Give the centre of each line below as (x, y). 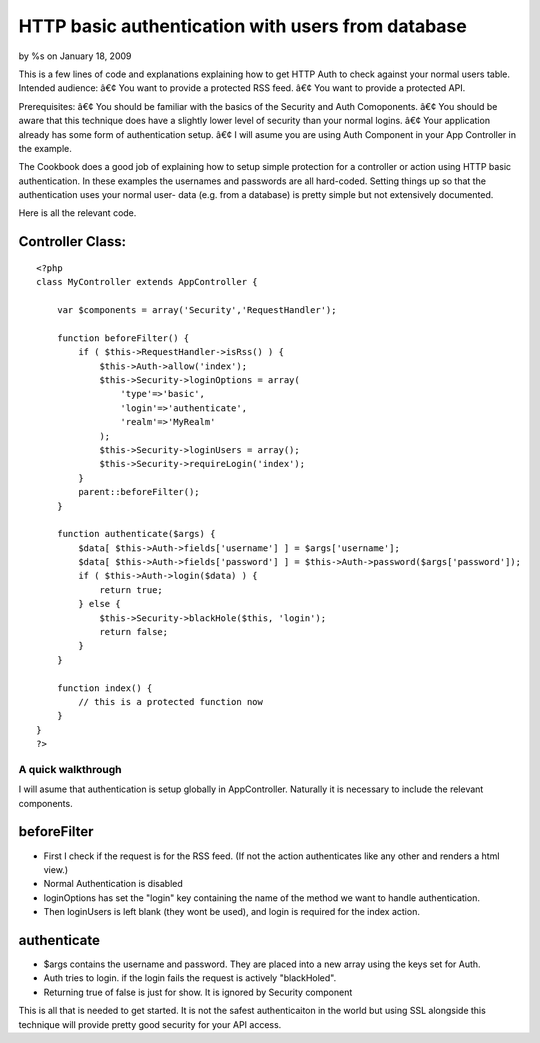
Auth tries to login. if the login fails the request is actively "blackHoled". (190, 978)
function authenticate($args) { (136, 534)
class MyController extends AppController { (147, 282)
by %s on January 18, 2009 (75, 56)
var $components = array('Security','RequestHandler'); (196, 310)
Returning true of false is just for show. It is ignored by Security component (198, 992)
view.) (56, 869)
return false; (134, 632)
